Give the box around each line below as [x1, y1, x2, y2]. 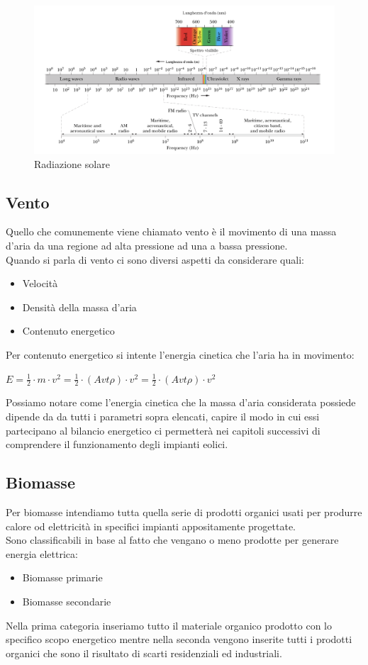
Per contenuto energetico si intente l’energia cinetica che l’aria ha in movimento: [6, 347, 355, 362]
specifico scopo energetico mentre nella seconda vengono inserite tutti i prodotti [6, 632, 352, 647]
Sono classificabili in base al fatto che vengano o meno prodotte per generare [6, 532, 339, 547]
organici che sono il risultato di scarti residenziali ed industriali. [6, 645, 282, 660]
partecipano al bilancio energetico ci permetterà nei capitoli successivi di [6, 423, 320, 437]
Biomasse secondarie [22, 594, 111, 609]
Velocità [22, 276, 58, 291]
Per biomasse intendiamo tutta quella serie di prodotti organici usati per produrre [6, 505, 362, 520]
